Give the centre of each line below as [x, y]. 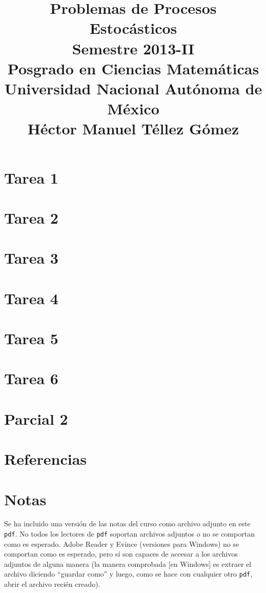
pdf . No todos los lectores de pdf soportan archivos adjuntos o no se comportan [129, 534]
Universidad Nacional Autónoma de [133, 88]
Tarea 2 [31, 217]
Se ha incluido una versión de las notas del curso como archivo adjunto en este [127, 523]
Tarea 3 [31, 258]
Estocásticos [133, 28]
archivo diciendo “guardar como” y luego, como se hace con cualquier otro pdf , [128, 574]
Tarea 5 [31, 338]
